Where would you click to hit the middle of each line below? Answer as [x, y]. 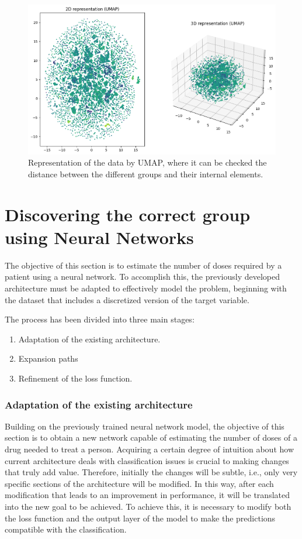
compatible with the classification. [66, 529]
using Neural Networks [99, 237]
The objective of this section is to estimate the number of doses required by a [143, 265]
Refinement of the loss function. [75, 378]
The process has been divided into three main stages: [100, 319]
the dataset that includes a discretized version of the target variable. [127, 299]
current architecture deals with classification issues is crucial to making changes [147, 460]
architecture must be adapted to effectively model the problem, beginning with [146, 288]
